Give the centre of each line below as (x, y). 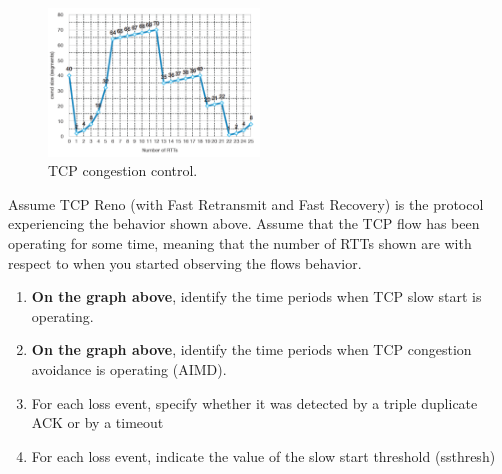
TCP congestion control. (123, 170)
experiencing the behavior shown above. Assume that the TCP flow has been (244, 223)
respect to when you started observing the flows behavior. (185, 262)
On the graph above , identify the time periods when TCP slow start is (256, 296)
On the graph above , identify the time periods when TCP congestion (251, 349)
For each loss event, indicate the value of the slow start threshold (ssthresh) (263, 455)
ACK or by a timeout (97, 422)
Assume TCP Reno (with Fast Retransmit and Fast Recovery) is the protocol (246, 203)
